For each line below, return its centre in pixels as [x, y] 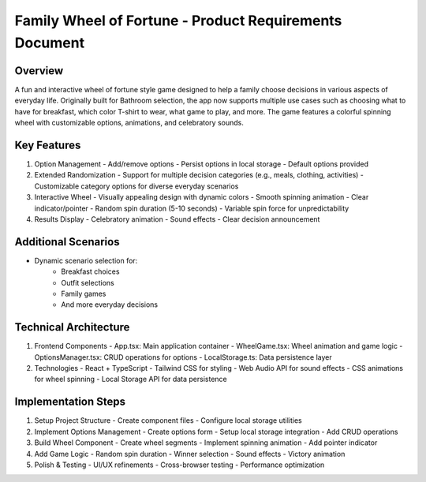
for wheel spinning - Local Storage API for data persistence [131, 379]
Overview [39, 71]
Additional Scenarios [67, 242]
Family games [84, 293]
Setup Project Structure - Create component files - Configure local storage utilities [168, 420]
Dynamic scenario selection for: [86, 260]
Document [50, 43]
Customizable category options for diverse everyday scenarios [136, 186]
